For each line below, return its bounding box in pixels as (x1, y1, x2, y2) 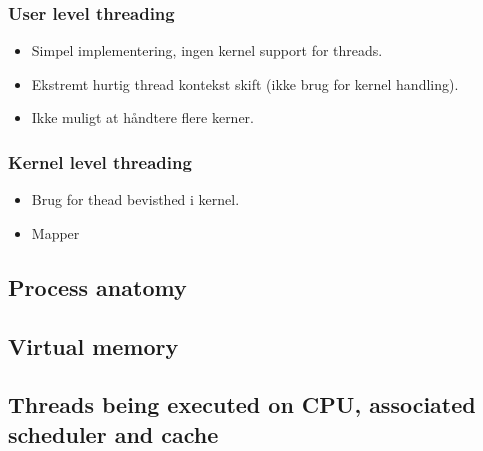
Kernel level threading (8, 149, 192, 174)
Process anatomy (8, 271, 187, 302)
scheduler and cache (8, 418, 219, 449)
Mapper (31, 222, 80, 243)
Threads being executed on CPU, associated (8, 389, 476, 420)
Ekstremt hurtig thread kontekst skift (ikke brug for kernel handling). (31, 73, 459, 94)
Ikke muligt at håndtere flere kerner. (31, 107, 255, 128)
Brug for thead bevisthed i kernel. (31, 189, 240, 210)
